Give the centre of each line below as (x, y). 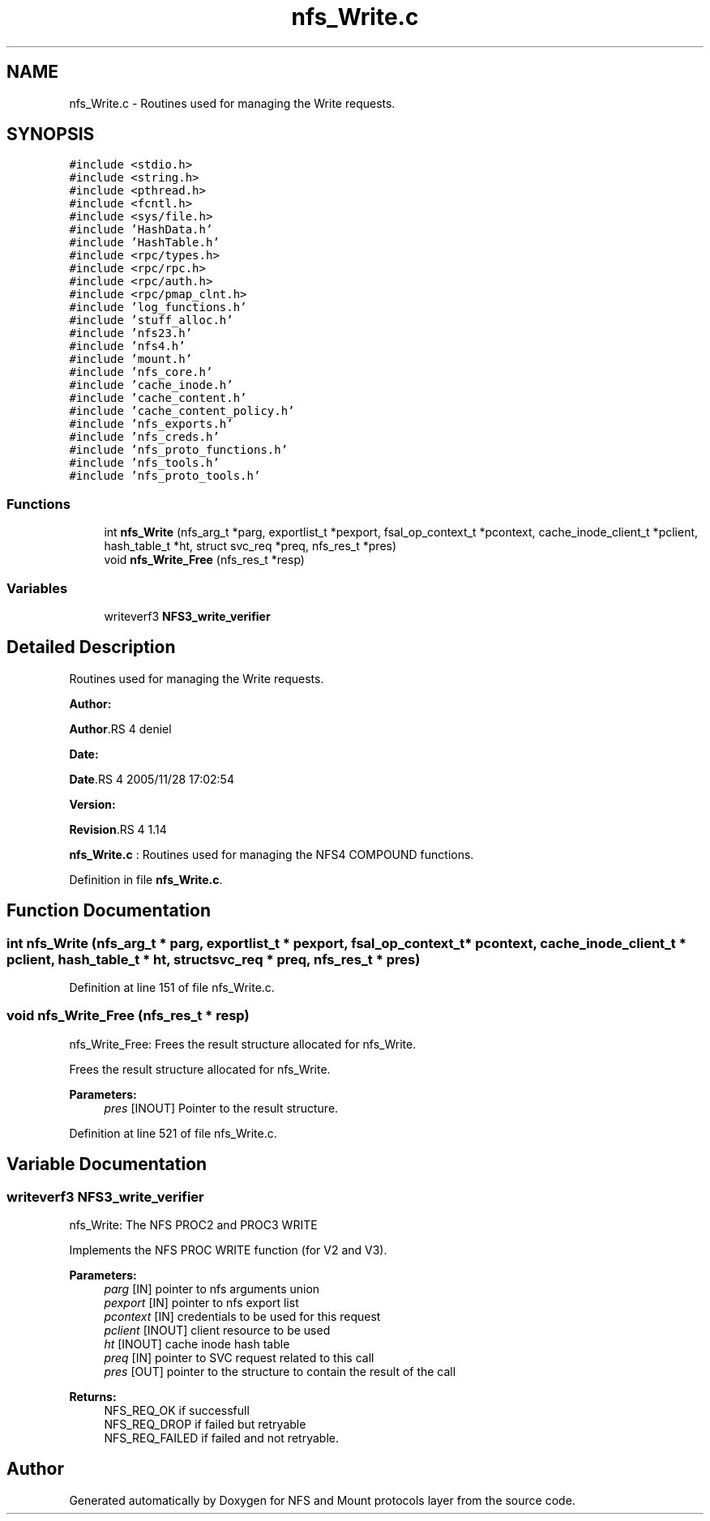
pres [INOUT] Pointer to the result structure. (221, 1108)
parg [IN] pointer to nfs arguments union (212, 1288)
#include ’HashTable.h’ (144, 243)
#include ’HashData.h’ (141, 230)
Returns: (93, 1396)
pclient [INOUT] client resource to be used (217, 1330)
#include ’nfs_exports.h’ (151, 424)
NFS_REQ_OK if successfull (177, 1410)
